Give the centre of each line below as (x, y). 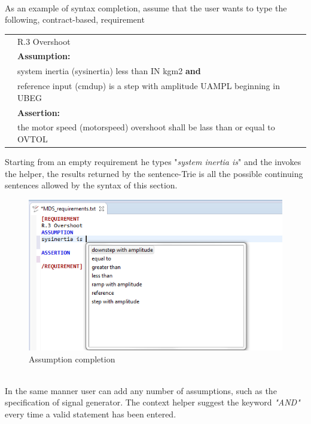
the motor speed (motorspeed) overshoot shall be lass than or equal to (146, 127)
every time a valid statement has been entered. (91, 414)
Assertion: (39, 112)
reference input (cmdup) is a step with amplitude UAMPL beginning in (149, 86)
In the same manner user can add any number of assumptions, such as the (141, 390)
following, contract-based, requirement (75, 19)
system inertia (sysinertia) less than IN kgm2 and (109, 71)
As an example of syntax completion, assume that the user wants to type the (146, 7)
